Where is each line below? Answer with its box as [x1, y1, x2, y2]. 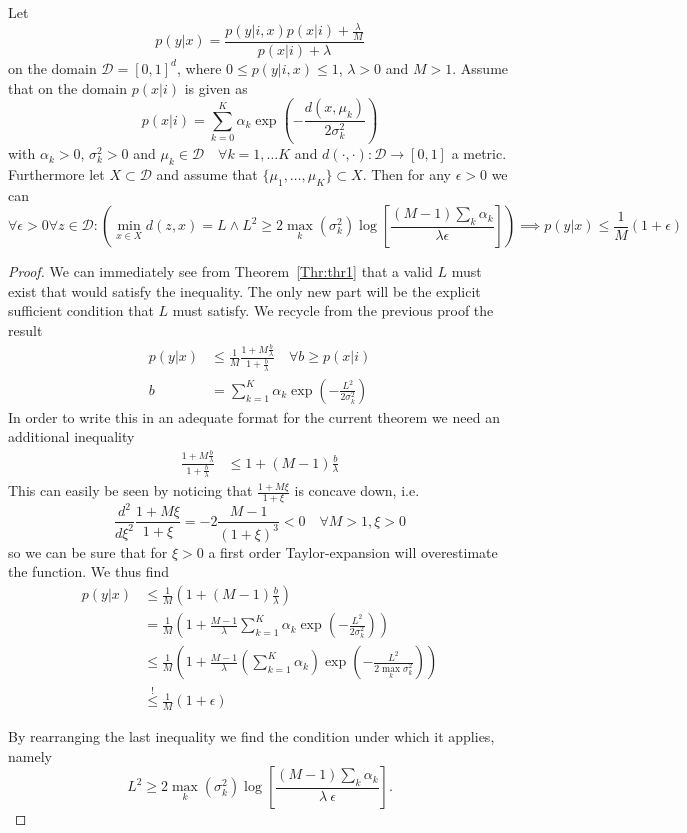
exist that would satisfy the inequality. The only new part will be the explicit [8, 280, 481, 301]
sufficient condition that [8, 300, 154, 321]
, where [176, 57, 222, 78]
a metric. [451, 143, 507, 164]
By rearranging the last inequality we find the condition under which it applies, [8, 726, 495, 747]
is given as [184, 77, 248, 98]
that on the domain [8, 77, 128, 98]
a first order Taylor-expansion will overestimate [208, 541, 498, 562]
